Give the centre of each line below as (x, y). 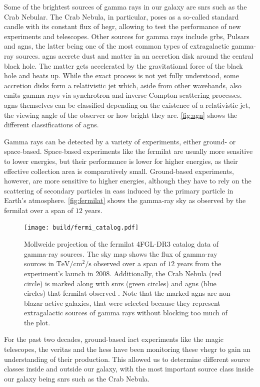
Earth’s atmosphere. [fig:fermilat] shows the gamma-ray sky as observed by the (125, 200)
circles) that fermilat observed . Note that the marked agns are (120, 293)
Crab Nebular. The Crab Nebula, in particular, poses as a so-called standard (121, 16)
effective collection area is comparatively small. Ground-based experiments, (119, 171)
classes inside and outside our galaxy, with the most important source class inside (129, 369)
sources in (39, 263)
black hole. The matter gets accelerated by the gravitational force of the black (123, 65)
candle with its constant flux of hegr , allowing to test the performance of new (122, 26)
